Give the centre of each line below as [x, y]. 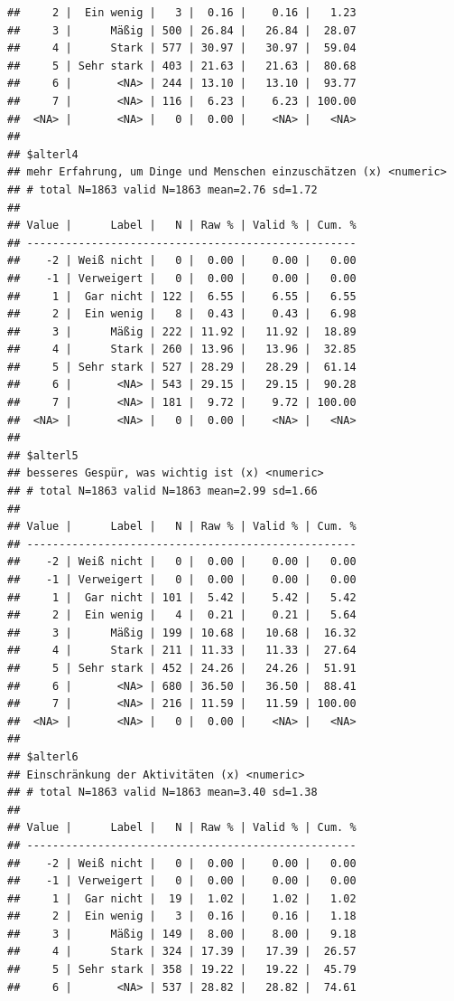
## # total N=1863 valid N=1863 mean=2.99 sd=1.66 [162, 491]
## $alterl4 [43, 154]
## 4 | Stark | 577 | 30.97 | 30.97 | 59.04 [182, 48]
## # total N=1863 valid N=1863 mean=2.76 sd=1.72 [162, 189]
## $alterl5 [43, 455]
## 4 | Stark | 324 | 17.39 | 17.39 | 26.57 [182, 952]
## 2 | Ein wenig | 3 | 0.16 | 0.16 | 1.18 [182, 916]
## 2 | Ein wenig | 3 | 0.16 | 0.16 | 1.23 [182, 13]
